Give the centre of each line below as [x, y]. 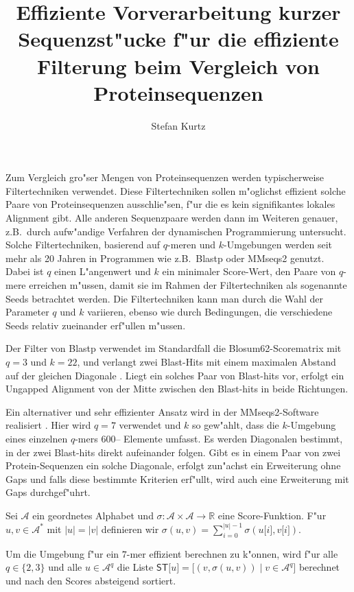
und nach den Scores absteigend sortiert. [91, 580]
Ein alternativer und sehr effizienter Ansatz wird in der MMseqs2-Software [162, 411]
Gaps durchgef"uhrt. [48, 492]
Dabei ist [25, 271]
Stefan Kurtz [178, 125]
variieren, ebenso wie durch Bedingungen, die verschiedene [210, 312]
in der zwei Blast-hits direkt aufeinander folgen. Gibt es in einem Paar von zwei [173, 452]
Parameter [27, 312]
